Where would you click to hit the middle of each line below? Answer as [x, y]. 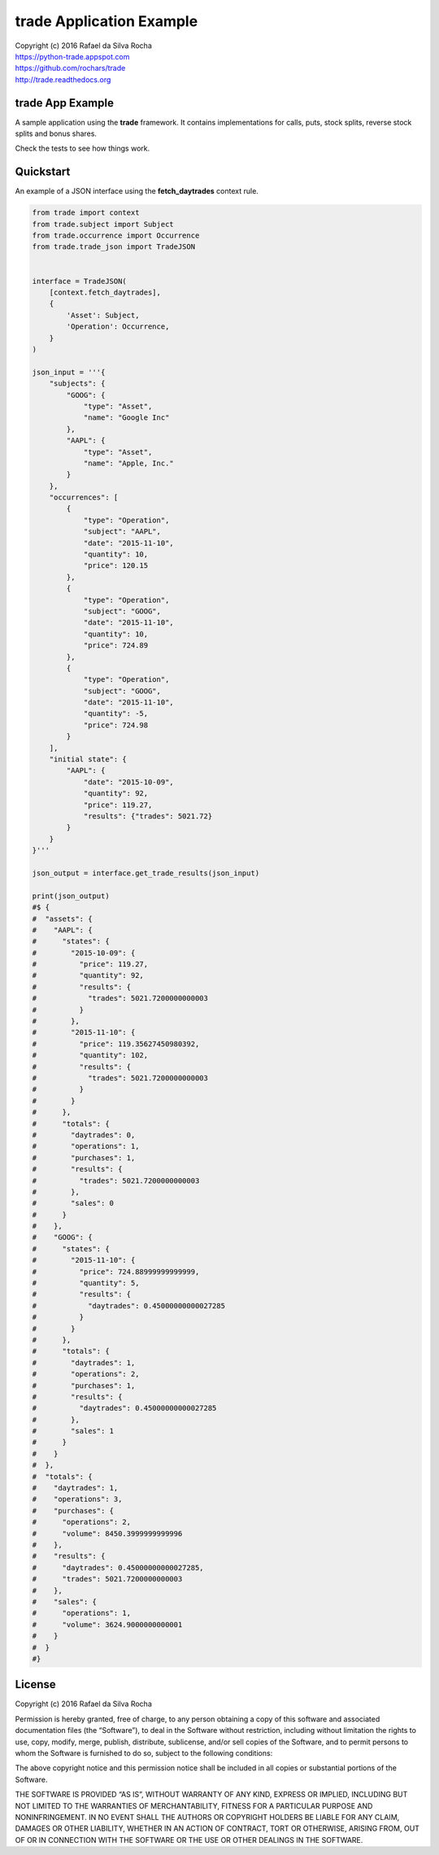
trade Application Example [106, 21]
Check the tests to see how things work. [83, 148]
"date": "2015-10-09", [128, 782]
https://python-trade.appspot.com [72, 56]
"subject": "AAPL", [122, 532]
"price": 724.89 [116, 646]
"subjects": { [77, 384]
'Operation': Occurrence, [118, 327]
